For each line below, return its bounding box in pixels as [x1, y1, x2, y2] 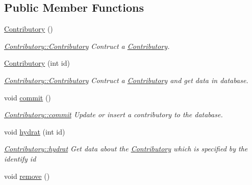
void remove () [4, 170, 50, 181]
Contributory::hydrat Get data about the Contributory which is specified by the [4, 143, 248, 154]
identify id [4, 153, 36, 164]
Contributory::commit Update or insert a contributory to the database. [4, 109, 223, 120]
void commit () [4, 92, 51, 102]
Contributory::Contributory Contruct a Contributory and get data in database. [4, 74, 248, 85]
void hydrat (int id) [4, 126, 65, 137]
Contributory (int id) [4, 58, 70, 68]
